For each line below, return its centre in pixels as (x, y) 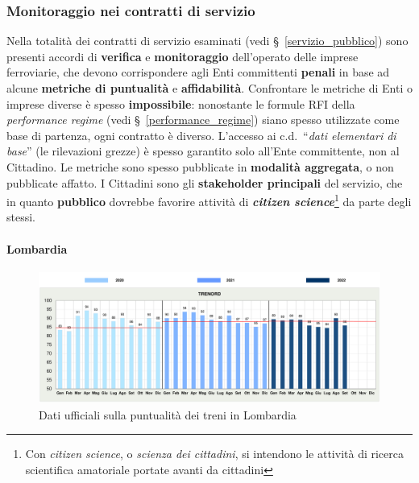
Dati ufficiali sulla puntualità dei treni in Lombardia (168, 414)
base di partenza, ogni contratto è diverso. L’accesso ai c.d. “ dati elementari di (201, 135)
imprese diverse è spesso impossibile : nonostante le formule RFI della (181, 103)
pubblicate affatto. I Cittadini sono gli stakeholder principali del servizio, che (205, 182)
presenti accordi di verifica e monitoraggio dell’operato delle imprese (183, 56)
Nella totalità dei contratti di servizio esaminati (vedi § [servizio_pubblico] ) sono (207, 41)
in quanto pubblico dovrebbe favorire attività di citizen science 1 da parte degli (209, 200)
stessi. (21, 217)
